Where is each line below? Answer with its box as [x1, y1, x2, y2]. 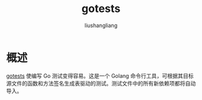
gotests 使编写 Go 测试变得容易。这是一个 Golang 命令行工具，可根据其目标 [6, 72, 194, 80]
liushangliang [84, 22, 118, 29]
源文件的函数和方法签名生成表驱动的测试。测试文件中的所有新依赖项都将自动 [6, 80, 196, 87]
